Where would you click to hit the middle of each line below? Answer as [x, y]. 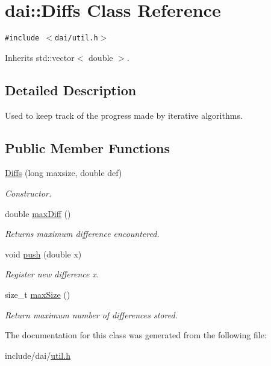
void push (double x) [43, 254]
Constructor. [28, 193]
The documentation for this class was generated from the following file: [136, 335]
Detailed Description [71, 90]
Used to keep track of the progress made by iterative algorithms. [124, 115]
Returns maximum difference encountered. [82, 234]
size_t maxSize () [38, 294]
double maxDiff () [38, 213]
